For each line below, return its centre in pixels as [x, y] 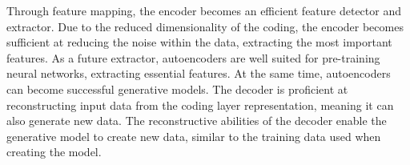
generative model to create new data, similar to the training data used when [194, 136]
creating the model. [54, 152]
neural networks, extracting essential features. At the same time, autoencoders [199, 73]
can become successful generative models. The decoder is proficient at [177, 89]
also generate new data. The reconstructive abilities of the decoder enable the [197, 121]
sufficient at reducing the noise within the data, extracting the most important [199, 42]
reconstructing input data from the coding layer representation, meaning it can [200, 105]
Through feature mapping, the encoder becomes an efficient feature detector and [204, 10]
